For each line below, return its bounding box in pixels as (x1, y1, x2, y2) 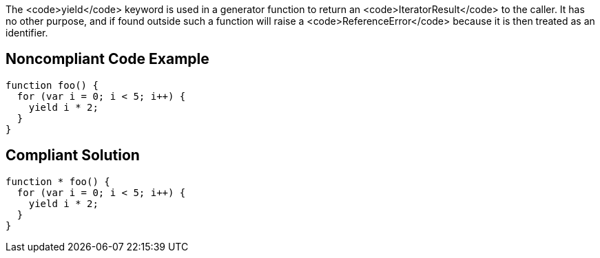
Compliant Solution (6, 147, 140, 164)
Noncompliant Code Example (6, 50, 209, 68)
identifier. (6, 27, 48, 39)
